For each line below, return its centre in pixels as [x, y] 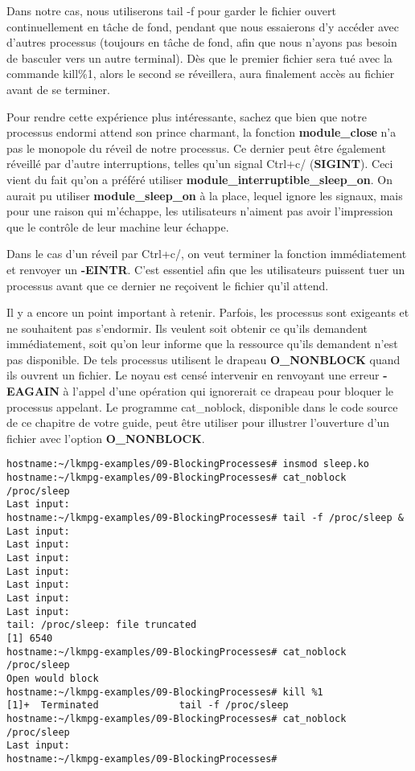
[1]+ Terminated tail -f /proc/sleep [148, 705]
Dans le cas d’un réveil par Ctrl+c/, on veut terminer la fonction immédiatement [207, 254]
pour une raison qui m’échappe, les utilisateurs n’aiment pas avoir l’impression [200, 211]
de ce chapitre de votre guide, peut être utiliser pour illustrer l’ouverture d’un [198, 422]
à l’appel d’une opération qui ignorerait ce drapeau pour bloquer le [228, 391]
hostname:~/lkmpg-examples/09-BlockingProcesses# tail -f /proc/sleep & [205, 518]
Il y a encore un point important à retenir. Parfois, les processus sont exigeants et [208, 312]
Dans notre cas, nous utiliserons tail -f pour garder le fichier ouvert [171, 10]
